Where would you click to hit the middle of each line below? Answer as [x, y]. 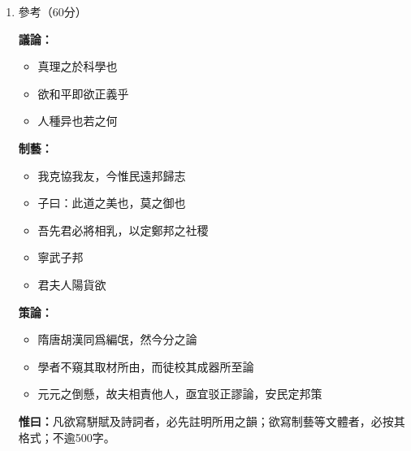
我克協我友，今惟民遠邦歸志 [112, 175]
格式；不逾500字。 [67, 437]
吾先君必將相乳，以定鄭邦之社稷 [123, 230]
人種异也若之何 [78, 121]
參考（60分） [52, 11]
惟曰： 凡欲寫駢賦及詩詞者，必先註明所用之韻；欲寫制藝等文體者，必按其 [212, 421]
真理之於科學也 [78, 66]
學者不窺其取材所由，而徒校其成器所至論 [146, 366]
